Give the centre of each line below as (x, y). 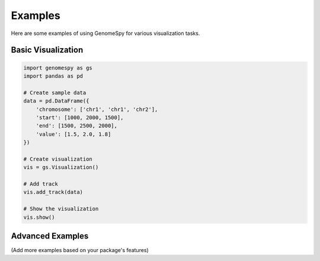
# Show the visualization (61, 209)
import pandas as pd (53, 76)
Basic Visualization (47, 50)
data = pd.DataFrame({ (56, 101)
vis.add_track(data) (53, 192)
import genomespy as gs (58, 68)
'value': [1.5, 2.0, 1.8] (73, 134)
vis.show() (39, 217)
